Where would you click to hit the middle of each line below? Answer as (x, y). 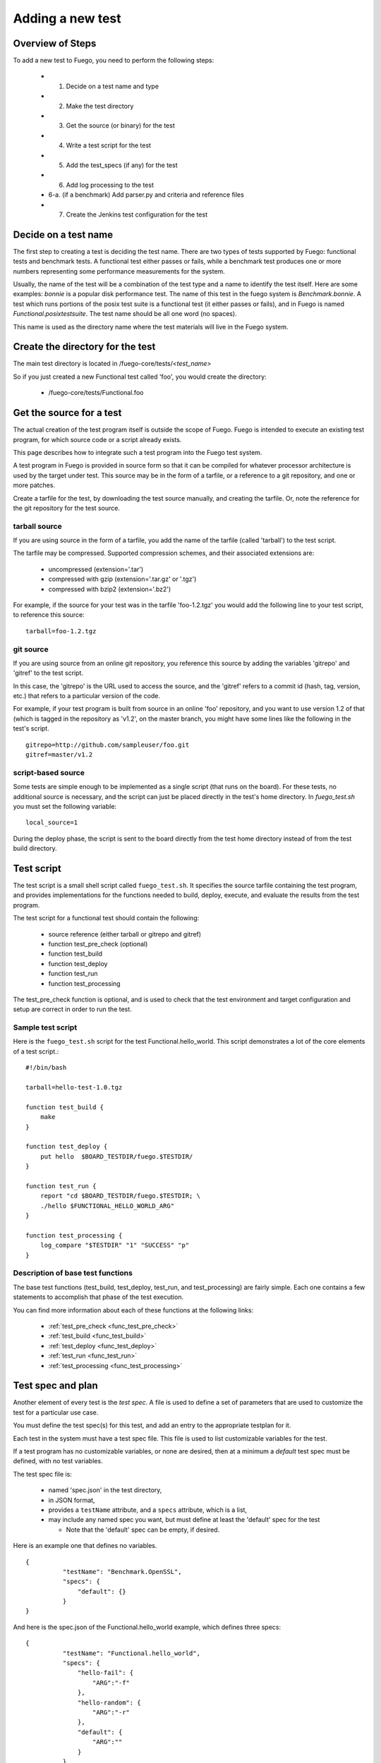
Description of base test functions (73, 1273)
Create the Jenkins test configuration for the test (137, 214)
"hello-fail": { (106, 1673)
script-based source (49, 772)
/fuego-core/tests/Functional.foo (96, 393)
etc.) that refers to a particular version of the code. (87, 696)
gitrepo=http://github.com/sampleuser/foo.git (108, 745)
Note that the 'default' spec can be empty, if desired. (143, 1530)
